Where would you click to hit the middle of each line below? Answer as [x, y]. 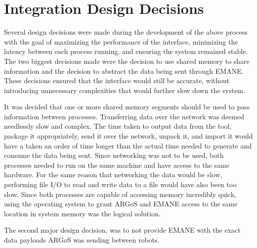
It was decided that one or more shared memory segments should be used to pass [127, 107]
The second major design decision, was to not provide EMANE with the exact [122, 230]
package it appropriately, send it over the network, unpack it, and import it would [128, 136]
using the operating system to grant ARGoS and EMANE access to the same [121, 204]
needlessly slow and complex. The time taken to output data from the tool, [118, 126]
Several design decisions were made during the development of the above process [126, 32]
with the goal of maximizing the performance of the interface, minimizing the [121, 41]
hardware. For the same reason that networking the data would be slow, [113, 174]
